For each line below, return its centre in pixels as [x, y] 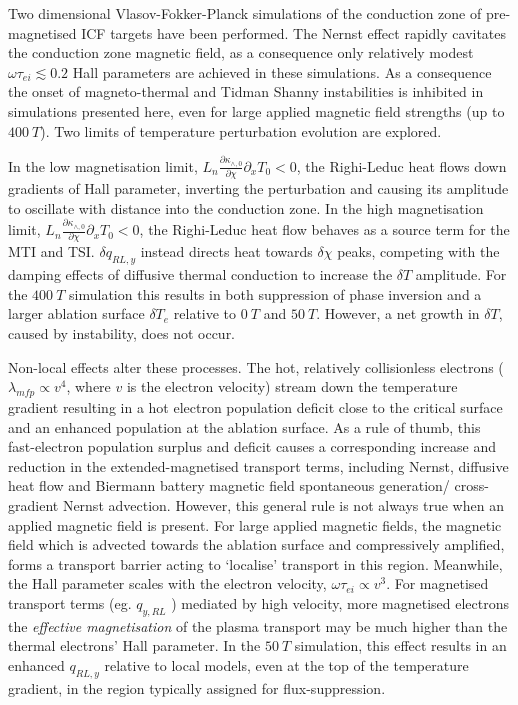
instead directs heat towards [226, 251]
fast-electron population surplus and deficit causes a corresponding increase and [252, 446]
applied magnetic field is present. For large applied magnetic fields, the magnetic [255, 524]
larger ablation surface [76, 313]
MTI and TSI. [51, 251]
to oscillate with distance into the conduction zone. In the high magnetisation [246, 207]
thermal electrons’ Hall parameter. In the [134, 645]
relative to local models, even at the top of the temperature [286, 664]
